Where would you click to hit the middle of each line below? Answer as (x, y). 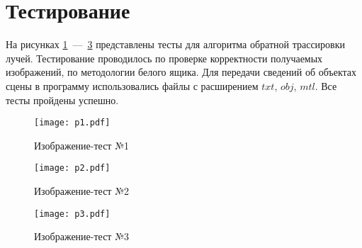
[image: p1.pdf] (72, 123)
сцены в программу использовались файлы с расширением (132, 85)
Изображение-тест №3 (81, 236)
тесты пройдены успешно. (62, 100)
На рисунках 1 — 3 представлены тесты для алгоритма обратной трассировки (176, 44)
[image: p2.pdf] (72, 168)
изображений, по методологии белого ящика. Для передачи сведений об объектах (181, 72)
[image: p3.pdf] (72, 214)
